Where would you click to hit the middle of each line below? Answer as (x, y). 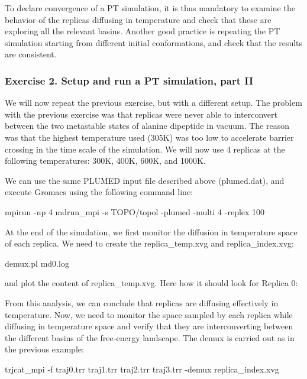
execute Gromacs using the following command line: (99, 192)
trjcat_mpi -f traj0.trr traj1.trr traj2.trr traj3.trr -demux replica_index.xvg (142, 369)
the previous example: (44, 349)
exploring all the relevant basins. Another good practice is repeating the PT (143, 31)
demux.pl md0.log (37, 263)
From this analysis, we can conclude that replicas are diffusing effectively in (142, 302)
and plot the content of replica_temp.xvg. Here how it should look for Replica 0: (151, 283)
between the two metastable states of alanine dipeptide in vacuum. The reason (147, 126)
